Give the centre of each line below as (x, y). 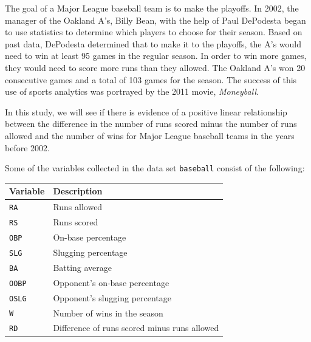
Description (78, 191)
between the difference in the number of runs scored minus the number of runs (151, 124)
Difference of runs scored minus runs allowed (136, 328)
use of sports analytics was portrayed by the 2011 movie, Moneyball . (132, 91)
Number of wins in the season (108, 313)
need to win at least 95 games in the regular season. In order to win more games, (156, 56)
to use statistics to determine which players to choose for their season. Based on (154, 32)
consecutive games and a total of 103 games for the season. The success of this (151, 79)
